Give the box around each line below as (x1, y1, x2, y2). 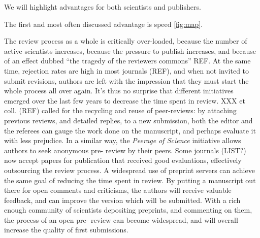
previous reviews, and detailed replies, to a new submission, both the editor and (4, 115, 253, 125)
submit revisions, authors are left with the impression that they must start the (4, 75, 249, 86)
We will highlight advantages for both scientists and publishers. (4, 2, 201, 12)
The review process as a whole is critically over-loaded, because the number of (4, 36, 247, 46)
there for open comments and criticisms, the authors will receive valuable (4, 185, 232, 195)
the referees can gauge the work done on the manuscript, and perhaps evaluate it (4, 125, 256, 135)
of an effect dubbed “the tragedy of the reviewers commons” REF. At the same (4, 55, 251, 66)
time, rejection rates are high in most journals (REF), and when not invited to (4, 65, 249, 76)
